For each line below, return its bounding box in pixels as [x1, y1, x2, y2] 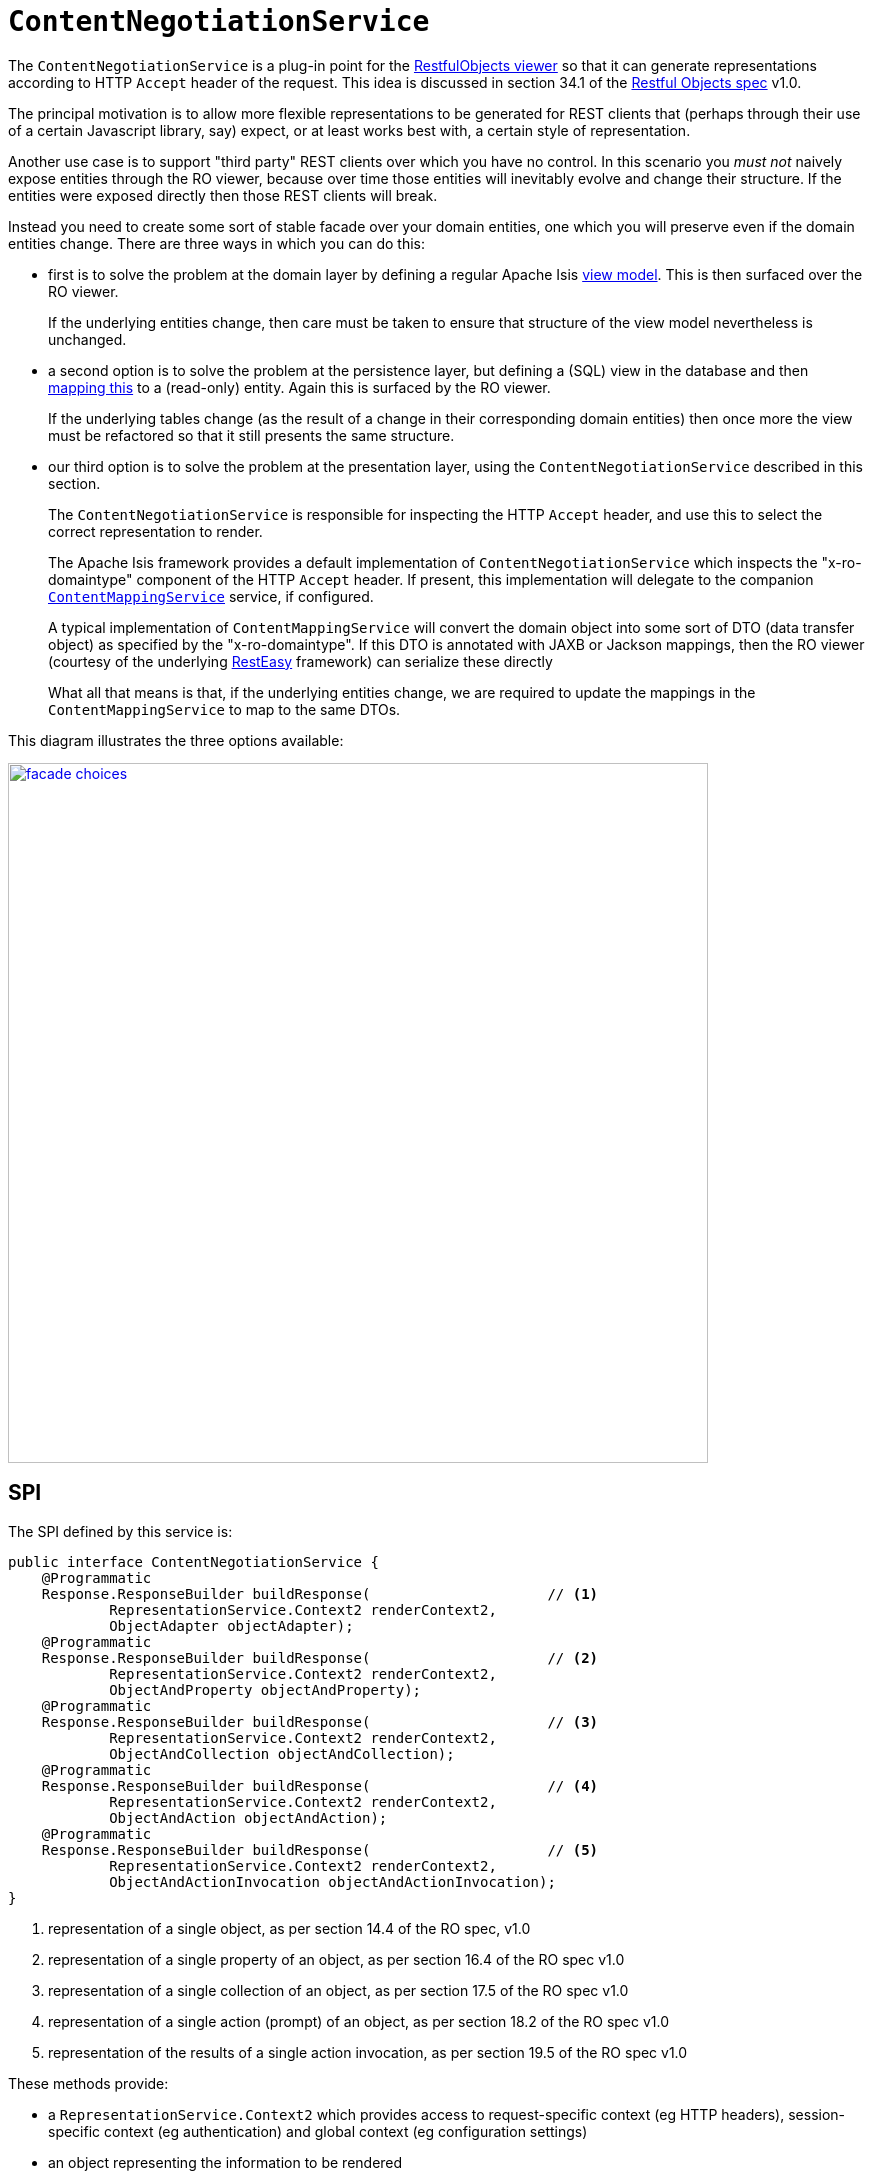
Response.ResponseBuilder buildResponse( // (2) [41, 1649, 599, 1666]
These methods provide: [8, 2074, 169, 2092]
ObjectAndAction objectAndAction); [109, 1809, 388, 1826]
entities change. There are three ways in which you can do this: [8, 234, 425, 252]
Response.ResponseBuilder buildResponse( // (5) [41, 1841, 599, 1858]
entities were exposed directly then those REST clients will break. [8, 186, 438, 204]
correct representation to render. [48, 522, 263, 540]
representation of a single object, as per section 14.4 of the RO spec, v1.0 [48, 1919, 531, 1937]
